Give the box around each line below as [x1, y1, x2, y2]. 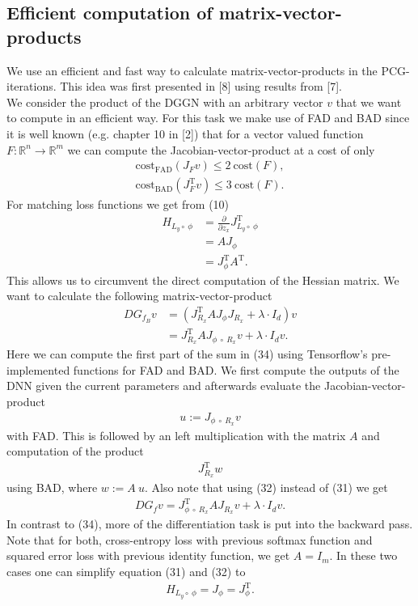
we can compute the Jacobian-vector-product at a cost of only [67, 141, 375, 158]
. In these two [329, 547, 398, 564]
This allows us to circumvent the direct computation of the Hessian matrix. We [6, 271, 399, 288]
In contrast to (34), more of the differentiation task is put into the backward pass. [6, 515, 413, 532]
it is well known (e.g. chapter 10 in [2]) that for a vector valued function [6, 125, 364, 142]
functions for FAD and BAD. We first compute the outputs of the [73, 361, 399, 378]
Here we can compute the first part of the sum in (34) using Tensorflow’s [6, 345, 368, 362]
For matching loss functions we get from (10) [6, 196, 230, 213]
